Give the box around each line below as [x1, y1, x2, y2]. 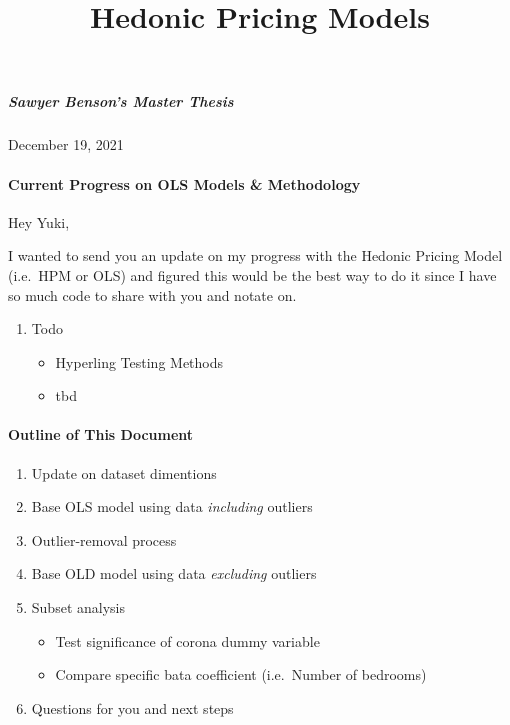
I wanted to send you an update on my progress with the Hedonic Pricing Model [8, 245, 503, 266]
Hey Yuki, [8, 211, 70, 232]
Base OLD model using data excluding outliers [31, 563, 317, 584]
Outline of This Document [8, 424, 194, 445]
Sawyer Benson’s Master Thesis [8, 91, 234, 112]
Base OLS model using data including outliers [31, 496, 313, 517]
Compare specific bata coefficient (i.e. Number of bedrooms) [55, 664, 427, 685]
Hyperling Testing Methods [55, 351, 224, 372]
